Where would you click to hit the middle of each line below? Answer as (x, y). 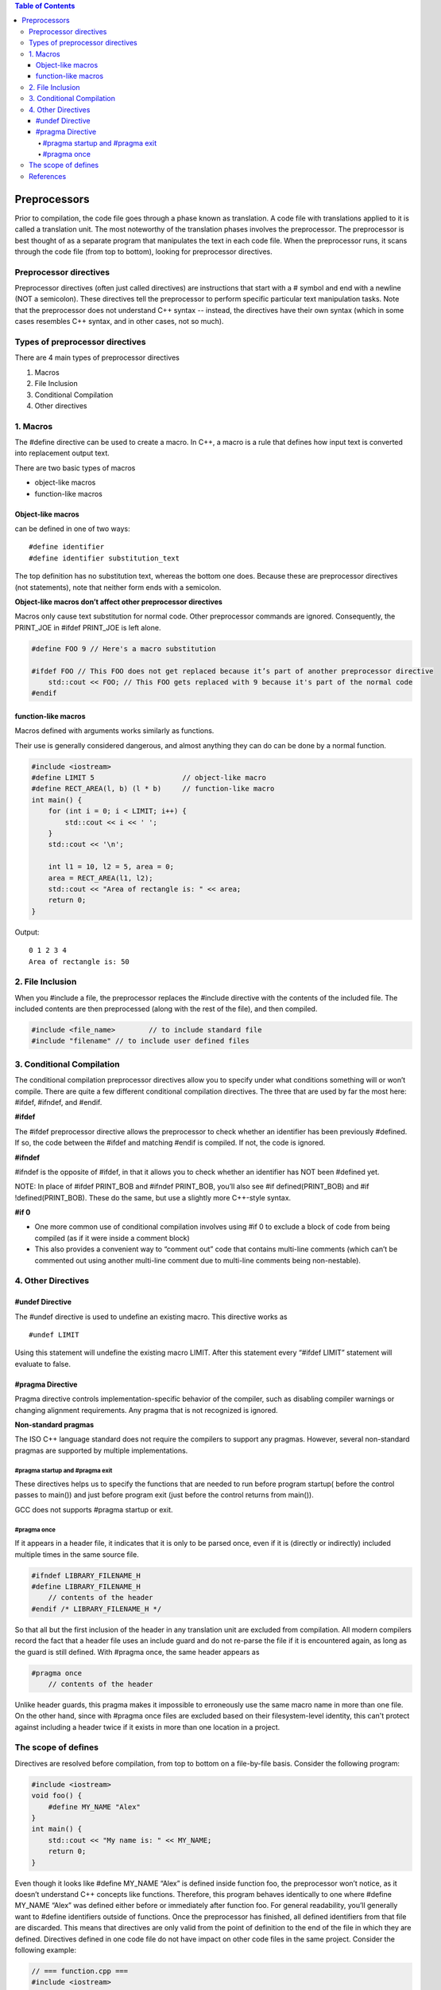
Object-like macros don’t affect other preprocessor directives (118, 602)
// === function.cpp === (80, 1971)
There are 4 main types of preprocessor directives (97, 357)
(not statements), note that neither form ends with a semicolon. (118, 587)
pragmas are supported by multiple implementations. (101, 1450)
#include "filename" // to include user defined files (140, 1041)
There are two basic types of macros (75, 468)
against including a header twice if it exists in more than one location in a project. (147, 1727)
